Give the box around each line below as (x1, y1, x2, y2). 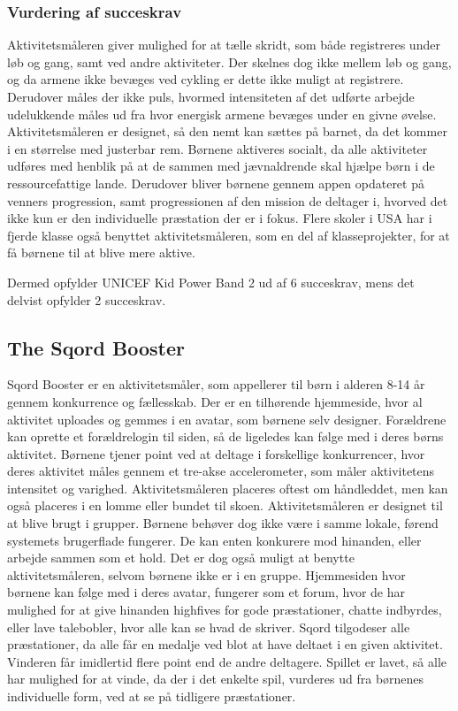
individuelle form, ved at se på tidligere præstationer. (7, 687, 296, 706)
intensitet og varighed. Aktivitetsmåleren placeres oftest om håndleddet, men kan (7, 478, 448, 497)
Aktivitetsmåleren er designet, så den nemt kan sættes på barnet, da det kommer (7, 122, 447, 141)
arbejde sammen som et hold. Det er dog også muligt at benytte (7, 548, 355, 567)
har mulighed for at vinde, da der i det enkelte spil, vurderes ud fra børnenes (7, 669, 424, 688)
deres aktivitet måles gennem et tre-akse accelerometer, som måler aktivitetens (7, 462, 435, 480)
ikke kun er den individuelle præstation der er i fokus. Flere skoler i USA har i (7, 209, 432, 227)
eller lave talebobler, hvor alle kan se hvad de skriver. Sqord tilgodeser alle (7, 617, 410, 636)
